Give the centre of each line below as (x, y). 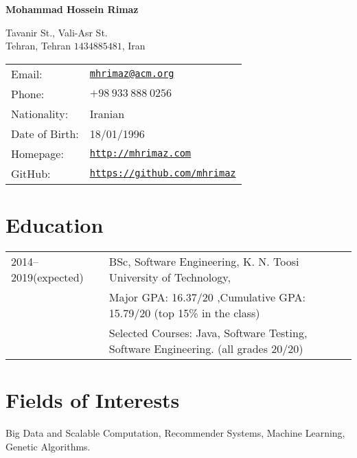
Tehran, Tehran (38, 46)
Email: (27, 73)
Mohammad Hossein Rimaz (72, 9)
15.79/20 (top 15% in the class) (184, 312)
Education (55, 224)
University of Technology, (170, 277)
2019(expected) (47, 277)
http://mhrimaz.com (140, 153)
